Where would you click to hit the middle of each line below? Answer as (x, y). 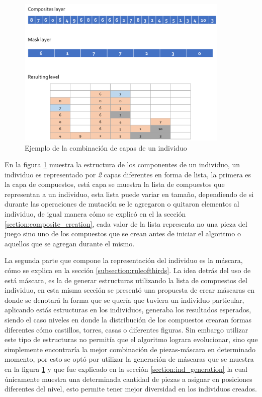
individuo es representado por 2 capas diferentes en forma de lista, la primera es (128, 174)
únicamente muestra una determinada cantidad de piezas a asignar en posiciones (128, 379)
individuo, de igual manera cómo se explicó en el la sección (95, 214)
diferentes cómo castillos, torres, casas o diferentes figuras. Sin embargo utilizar (126, 329)
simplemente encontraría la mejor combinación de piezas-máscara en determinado (130, 349)
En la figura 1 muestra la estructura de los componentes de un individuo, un (122, 164)
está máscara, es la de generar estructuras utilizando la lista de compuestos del (126, 280)
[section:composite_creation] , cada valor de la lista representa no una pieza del (126, 223)
